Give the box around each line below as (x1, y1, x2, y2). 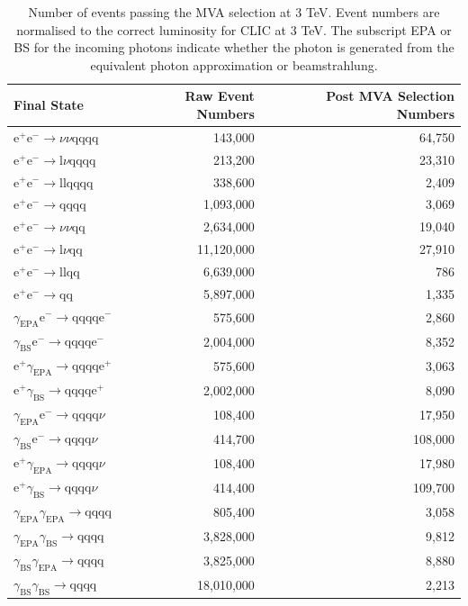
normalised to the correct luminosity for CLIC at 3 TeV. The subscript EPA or (16, 20, 452, 39)
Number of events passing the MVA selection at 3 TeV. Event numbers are (28, 3, 440, 21)
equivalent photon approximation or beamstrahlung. (90, 55, 378, 74)
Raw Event (184, 86, 255, 105)
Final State (13, 95, 84, 114)
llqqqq (58, 176, 94, 190)
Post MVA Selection (326, 86, 454, 105)
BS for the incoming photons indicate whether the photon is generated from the (13, 38, 454, 57)
